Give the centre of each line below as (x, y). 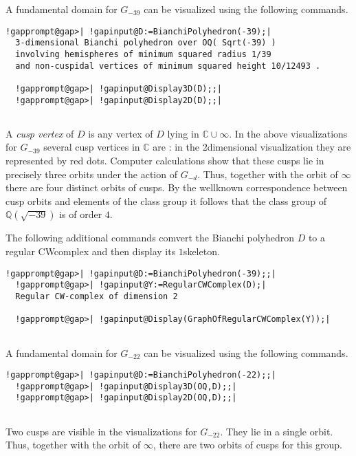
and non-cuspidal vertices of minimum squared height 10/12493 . (168, 66)
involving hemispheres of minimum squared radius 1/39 (143, 54)
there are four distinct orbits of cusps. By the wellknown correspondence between (177, 187)
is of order (81, 214)
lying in (183, 133)
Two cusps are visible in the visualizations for (101, 431)
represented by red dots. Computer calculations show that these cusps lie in (165, 161)
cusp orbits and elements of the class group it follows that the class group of (166, 200)
